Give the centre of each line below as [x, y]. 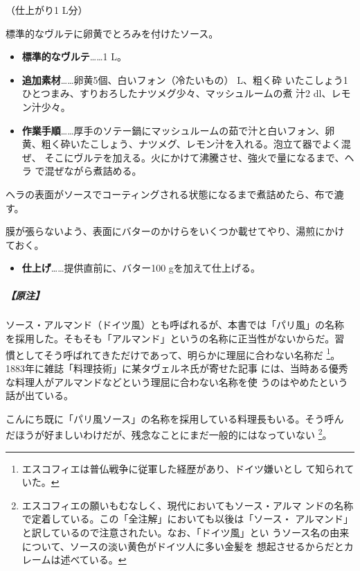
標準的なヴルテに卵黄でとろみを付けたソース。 [112, 33]
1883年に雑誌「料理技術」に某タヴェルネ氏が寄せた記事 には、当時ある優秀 [177, 368]
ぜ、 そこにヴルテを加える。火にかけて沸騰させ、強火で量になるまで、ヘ [188, 157]
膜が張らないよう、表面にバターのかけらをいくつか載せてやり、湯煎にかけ [175, 231]
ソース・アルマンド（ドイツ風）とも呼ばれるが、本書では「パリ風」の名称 [175, 325]
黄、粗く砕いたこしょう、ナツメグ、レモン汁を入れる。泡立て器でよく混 [186, 144]
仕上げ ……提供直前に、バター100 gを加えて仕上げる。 [141, 268]
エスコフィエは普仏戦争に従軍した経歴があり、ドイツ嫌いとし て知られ [183, 468]
